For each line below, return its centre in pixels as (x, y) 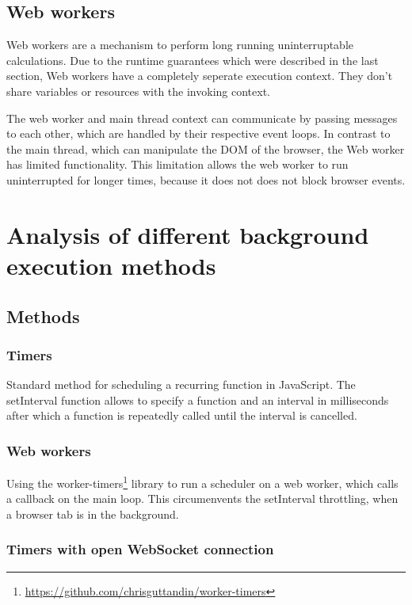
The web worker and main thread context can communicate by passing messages (202, 118)
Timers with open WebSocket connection (140, 549)
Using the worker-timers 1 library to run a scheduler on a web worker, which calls (202, 482)
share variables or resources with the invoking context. (138, 91)
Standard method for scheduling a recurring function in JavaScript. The (181, 384)
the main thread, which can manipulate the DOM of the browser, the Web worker (206, 148)
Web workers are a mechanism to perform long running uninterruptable (180, 45)
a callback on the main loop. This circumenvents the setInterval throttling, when (202, 498)
